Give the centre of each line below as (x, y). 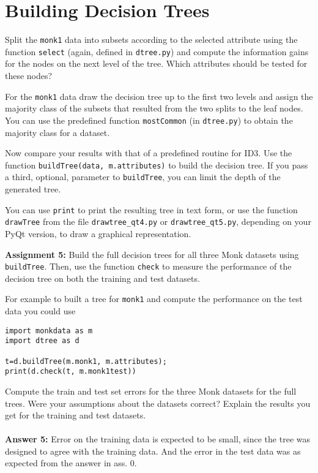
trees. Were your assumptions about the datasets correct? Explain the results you (158, 403)
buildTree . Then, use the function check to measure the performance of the (148, 266)
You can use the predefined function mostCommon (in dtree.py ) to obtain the (149, 120)
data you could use (40, 311)
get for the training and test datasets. (76, 415)
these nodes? (29, 76)
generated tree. (33, 189)
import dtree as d (42, 341)
